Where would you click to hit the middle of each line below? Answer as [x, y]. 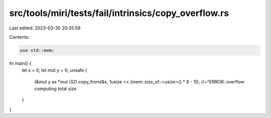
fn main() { [20, 63]
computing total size [55, 89]
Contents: [19, 37]
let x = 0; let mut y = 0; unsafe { [54, 70]
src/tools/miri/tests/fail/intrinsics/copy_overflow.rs [119, 13]
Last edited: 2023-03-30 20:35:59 [45, 28]
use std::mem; [37, 50]
